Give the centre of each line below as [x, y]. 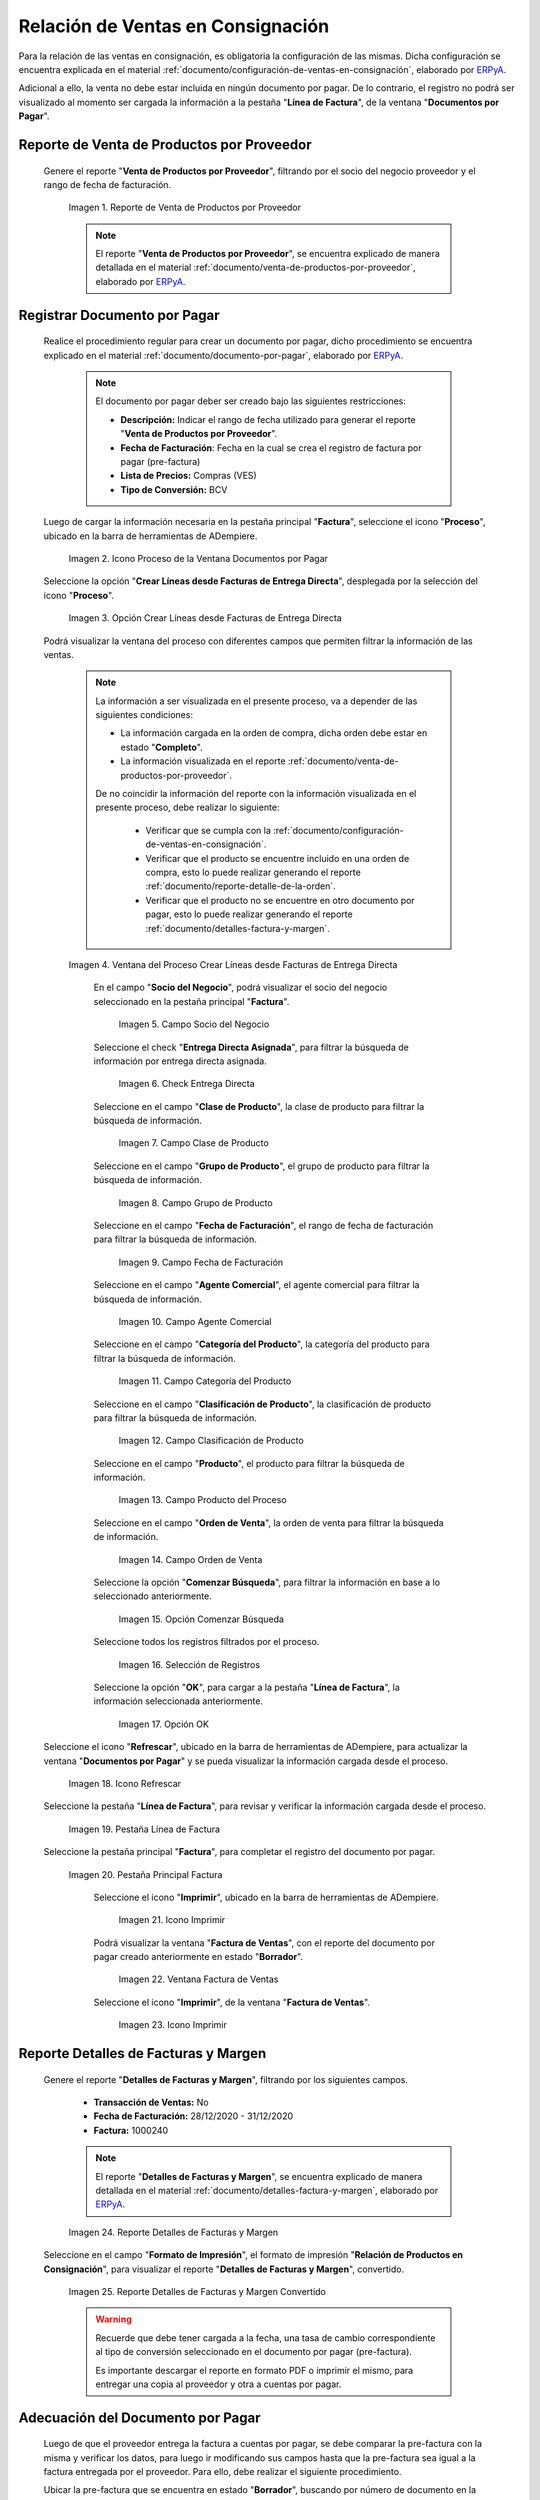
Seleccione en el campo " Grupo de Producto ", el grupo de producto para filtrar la [261, 1166]
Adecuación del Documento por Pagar [139, 2417]
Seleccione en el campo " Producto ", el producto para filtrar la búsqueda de [249, 1463]
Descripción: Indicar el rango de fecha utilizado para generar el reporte [268, 419]
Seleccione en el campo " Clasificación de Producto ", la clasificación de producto [262, 1404]
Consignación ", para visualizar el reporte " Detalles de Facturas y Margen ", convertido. [224, 2269]
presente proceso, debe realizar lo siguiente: [187, 807]
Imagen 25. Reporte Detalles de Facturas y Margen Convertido [197, 2291]
